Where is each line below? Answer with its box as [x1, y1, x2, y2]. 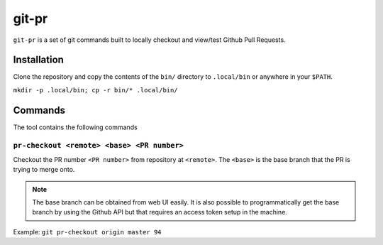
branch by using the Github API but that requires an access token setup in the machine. [32, 208, 287, 217]
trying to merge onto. [13, 165, 75, 174]
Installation [13, 54, 64, 66]
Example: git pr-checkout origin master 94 [13, 227, 162, 236]
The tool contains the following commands [13, 123, 138, 131]
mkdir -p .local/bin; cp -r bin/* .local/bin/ [13, 86, 178, 94]
